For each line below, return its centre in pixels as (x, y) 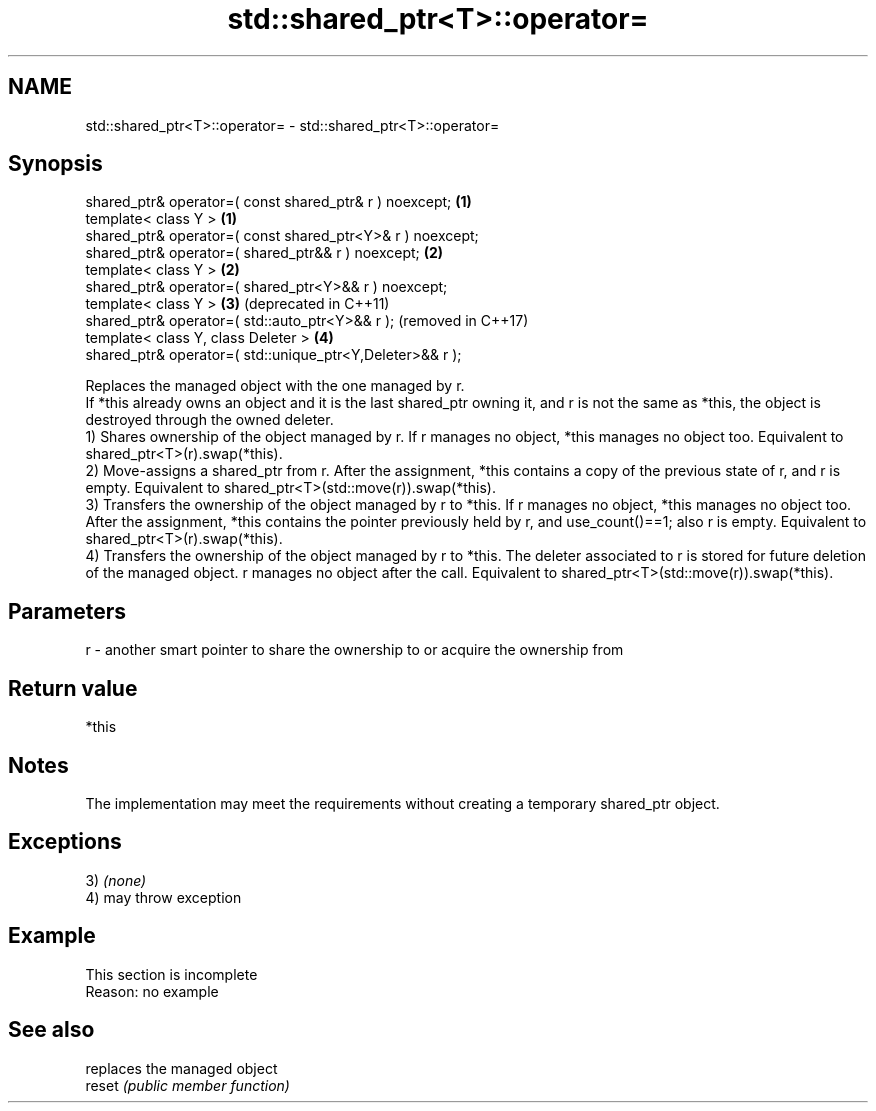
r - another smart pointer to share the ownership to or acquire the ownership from (354, 650)
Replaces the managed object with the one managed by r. (275, 386)
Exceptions (65, 842)
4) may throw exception (163, 897)
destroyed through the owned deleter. (209, 420)
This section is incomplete (171, 974)
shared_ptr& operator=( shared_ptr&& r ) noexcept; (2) (264, 253)
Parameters (67, 611)
